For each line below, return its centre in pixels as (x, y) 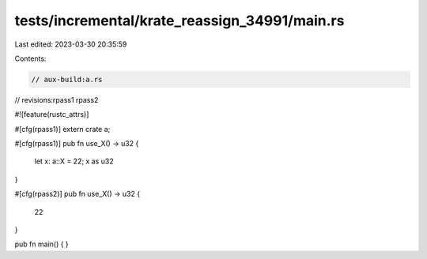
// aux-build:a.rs (67, 79)
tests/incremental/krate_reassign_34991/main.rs (179, 21)
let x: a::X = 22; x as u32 (74, 161)
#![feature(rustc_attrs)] (52, 114)
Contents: (30, 58)
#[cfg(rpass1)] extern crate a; (62, 129)
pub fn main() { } (42, 244)
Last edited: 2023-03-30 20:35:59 (71, 44)
